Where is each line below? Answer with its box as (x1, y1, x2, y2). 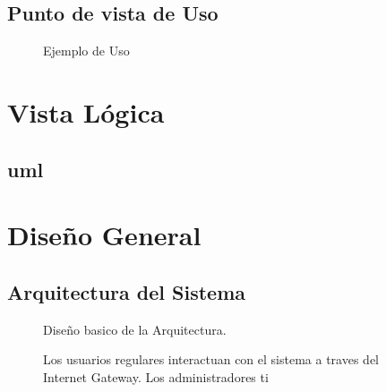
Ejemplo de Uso (43, 41, 130, 60)
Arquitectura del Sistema (7, 277, 245, 305)
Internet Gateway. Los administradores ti (43, 367, 269, 386)
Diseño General (7, 217, 202, 253)
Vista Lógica (7, 93, 165, 130)
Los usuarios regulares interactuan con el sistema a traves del (43, 350, 379, 369)
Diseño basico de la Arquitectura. (43, 320, 227, 338)
